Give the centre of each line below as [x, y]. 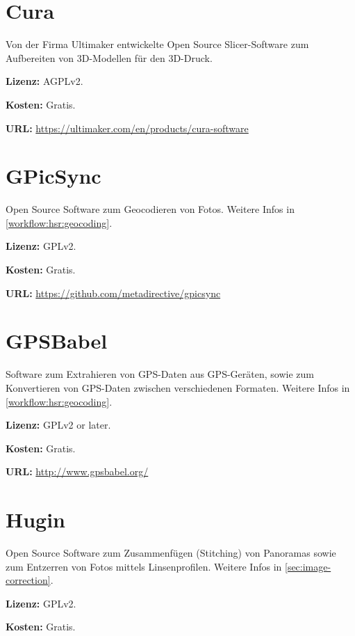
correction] [28, 580]
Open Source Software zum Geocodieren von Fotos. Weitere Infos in [150, 209]
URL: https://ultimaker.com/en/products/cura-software [127, 128]
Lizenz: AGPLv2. [44, 81]
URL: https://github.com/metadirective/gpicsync [113, 293]
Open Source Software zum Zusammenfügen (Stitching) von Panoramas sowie [171, 552]
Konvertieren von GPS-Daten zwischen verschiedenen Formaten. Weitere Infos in [178, 387]
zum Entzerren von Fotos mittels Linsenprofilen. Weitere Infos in [144, 566]
